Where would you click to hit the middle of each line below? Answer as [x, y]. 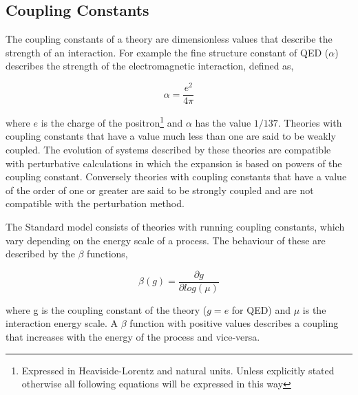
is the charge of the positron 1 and [112, 121]
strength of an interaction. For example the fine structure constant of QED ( [167, 52]
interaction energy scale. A [62, 323]
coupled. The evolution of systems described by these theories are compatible [168, 149]
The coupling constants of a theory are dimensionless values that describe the [169, 39]
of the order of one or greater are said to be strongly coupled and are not [160, 190]
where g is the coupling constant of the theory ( [106, 309]
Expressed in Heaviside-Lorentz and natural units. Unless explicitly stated [178, 370]
